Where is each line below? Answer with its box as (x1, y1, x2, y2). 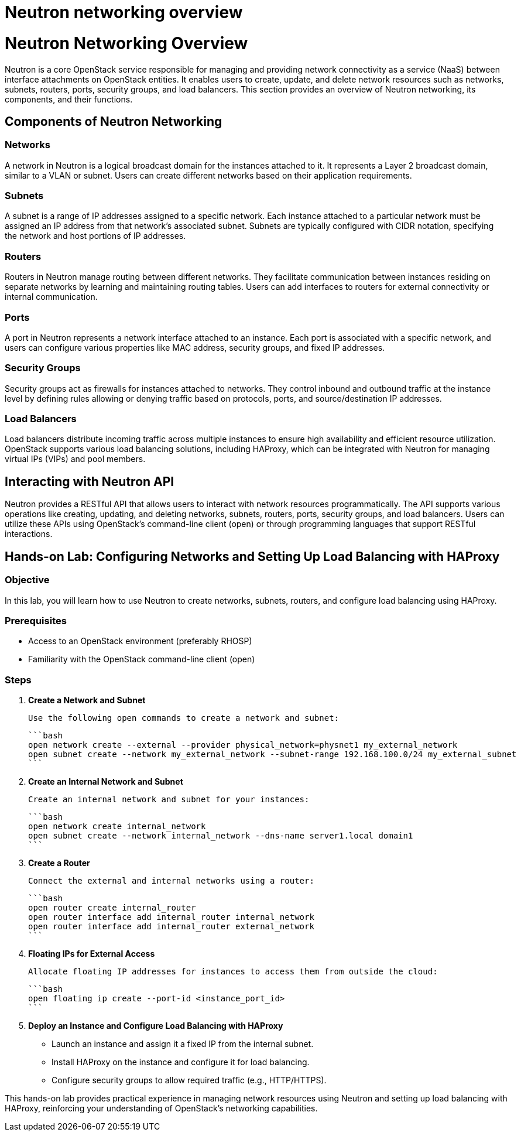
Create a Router (28, 858, 90, 868)
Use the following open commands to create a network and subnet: (28, 713, 340, 723)
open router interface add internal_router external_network (28, 922, 314, 932)
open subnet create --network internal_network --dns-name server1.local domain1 (28, 831, 413, 841)
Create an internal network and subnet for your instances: (28, 795, 310, 805)
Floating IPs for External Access (28, 949, 155, 959)
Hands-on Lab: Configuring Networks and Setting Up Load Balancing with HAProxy (5, 549, 500, 564)
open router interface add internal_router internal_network (28, 912, 314, 922)
